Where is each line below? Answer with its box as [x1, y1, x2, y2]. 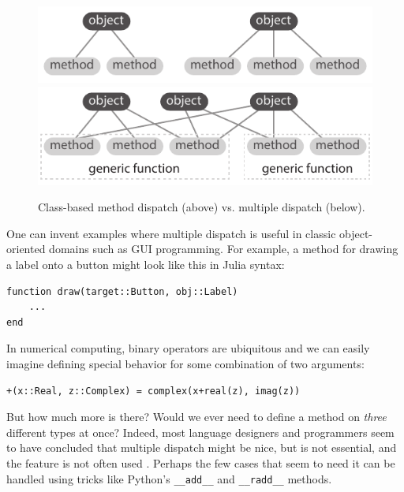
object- [339, 225, 373, 241]
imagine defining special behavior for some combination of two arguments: [6, 356, 365, 372]
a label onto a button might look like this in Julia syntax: [6, 256, 285, 273]
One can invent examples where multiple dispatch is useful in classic [6, 225, 336, 241]
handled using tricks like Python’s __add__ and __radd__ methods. [6, 470, 332, 486]
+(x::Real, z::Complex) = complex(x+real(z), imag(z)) [6, 385, 301, 397]
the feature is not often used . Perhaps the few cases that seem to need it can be [6, 454, 395, 471]
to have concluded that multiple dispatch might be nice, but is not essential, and [6, 439, 397, 456]
